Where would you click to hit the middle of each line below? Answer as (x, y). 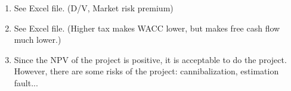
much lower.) (38, 40)
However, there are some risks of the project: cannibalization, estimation (146, 71)
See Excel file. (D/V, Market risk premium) (94, 8)
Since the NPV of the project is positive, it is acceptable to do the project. (150, 59)
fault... (26, 82)
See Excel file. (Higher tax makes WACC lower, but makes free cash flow (147, 28)
